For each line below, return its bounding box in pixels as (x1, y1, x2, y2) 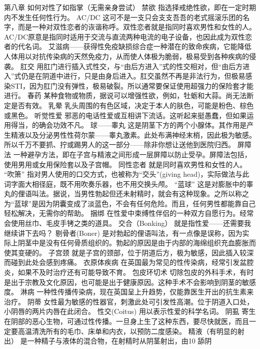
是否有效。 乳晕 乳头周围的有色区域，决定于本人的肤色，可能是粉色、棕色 (10, 100, 254, 110)
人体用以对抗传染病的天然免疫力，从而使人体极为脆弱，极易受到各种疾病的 (4, 51, 249, 61)
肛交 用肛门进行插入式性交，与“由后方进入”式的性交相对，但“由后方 (20, 61, 243, 71)
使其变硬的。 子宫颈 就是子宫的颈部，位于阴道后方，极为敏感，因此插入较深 (4, 247, 254, 257)
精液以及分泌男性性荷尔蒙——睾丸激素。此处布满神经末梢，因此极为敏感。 (10, 129, 256, 140)
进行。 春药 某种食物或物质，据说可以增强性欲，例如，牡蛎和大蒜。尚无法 (4, 90, 247, 101)
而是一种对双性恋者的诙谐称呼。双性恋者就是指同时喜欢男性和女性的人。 (17, 22, 256, 32)
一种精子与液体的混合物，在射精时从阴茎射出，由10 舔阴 (27, 335, 212, 346)
